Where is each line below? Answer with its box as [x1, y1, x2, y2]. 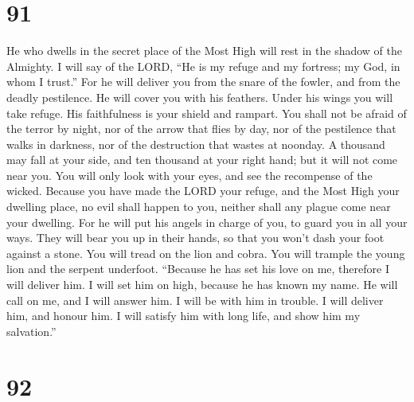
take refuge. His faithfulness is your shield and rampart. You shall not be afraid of [6, 104, 407, 121]
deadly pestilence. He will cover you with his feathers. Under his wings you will [6, 88, 393, 105]
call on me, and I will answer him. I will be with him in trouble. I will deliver [6, 291, 384, 308]
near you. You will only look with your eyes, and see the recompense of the [6, 166, 373, 183]
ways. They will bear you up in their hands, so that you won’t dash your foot [6, 229, 385, 246]
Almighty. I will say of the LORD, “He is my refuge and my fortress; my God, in [6, 57, 400, 74]
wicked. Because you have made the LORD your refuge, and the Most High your [6, 182, 400, 199]
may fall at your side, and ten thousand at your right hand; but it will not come [6, 151, 398, 168]
